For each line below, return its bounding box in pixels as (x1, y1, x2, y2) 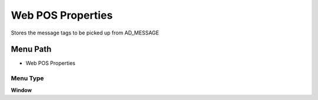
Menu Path (11, 44, 52, 54)
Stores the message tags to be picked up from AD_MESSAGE (11, 29, 159, 36)
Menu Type (11, 74, 44, 82)
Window (11, 87, 32, 94)
